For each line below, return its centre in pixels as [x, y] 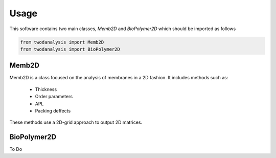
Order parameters [54, 97]
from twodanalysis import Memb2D [62, 42]
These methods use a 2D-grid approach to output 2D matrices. [76, 122]
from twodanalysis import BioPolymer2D [70, 49]
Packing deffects [53, 110]
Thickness [46, 89]
